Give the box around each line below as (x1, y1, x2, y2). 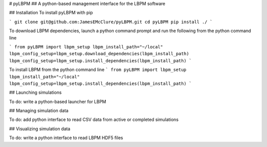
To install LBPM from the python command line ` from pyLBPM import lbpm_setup (9, 67, 186, 73)
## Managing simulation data (9, 108, 69, 113)
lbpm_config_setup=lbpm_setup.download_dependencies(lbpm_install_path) (9, 51, 189, 57)
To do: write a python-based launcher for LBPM (9, 99, 106, 105)
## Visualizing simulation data (9, 126, 71, 132)
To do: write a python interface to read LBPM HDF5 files (9, 135, 123, 141)
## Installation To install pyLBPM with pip (9, 10, 93, 16)
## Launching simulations (9, 89, 62, 96)
